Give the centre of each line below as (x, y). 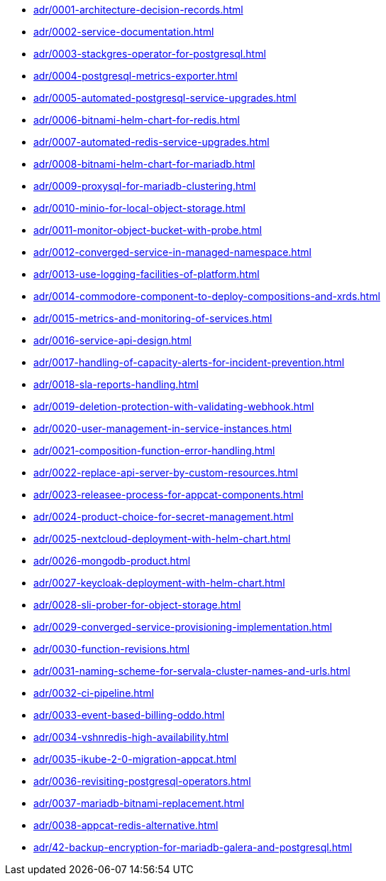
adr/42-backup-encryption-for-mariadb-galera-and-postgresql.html (193, 847)
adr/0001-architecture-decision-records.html (138, 10)
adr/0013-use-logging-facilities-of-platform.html (147, 274)
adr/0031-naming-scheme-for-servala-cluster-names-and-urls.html (192, 671)
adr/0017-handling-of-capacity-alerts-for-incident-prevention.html (189, 362)
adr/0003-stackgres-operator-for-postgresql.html (150, 54)
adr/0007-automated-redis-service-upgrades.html (151, 142)
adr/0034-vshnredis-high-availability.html (131, 737)
